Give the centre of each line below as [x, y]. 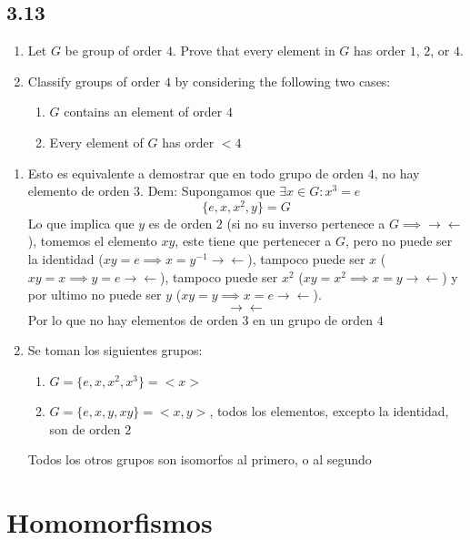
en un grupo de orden [313, 319]
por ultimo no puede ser [95, 295]
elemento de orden [79, 191]
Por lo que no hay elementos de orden [133, 319]
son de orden [85, 428]
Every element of [96, 142]
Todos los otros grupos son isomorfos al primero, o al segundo [200, 459]
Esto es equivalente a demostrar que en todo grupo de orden [196, 173]
